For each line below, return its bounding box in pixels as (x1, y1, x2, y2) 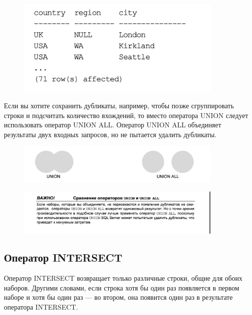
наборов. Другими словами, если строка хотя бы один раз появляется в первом (4, 282, 239, 292)
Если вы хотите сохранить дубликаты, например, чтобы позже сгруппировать (4, 100, 234, 111)
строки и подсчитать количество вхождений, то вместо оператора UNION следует (4, 110, 249, 120)
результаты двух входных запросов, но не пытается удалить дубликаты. (4, 129, 217, 139)
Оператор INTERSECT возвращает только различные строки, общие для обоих (4, 273, 243, 283)
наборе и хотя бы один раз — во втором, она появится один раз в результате (4, 292, 233, 302)
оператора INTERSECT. (4, 301, 78, 312)
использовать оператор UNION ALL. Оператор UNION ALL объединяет (4, 120, 222, 130)
